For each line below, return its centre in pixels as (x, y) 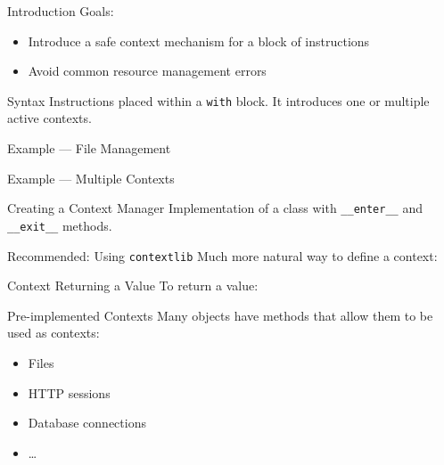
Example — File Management (89, 148)
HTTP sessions (69, 392)
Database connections (87, 423)
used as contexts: (53, 333)
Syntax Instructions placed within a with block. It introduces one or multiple (218, 100)
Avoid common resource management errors (147, 71)
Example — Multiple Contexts (91, 178)
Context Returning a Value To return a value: (133, 286)
